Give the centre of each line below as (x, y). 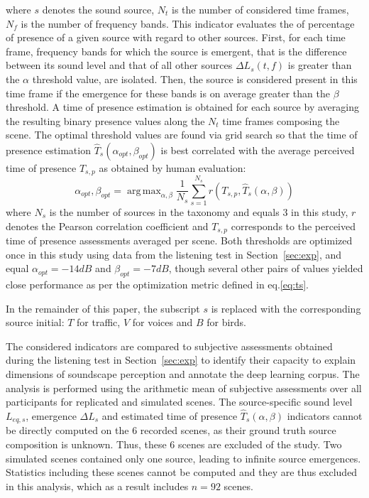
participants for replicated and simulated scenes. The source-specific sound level (179, 402)
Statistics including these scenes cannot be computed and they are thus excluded (182, 472)
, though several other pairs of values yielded (266, 268)
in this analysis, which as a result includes (97, 486)
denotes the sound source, (98, 9)
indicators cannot (325, 415)
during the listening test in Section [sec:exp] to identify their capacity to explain (181, 360)
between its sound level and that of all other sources (119, 65)
